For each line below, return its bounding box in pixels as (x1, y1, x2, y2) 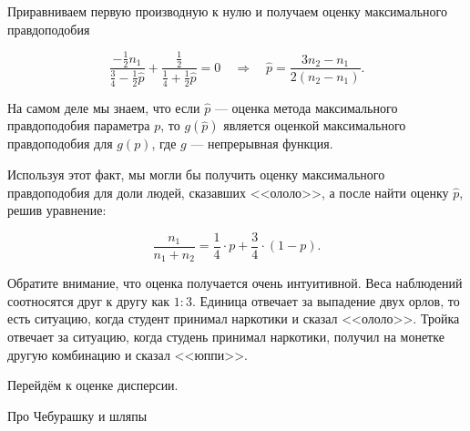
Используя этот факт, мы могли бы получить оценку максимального (7, 164, 385, 183)
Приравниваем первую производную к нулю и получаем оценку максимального (7, 2, 447, 20)
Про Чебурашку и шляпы (7, 405, 148, 425)
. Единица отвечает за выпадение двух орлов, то (191, 291, 460, 310)
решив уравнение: (7, 200, 107, 220)
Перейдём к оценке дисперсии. (7, 375, 179, 395)
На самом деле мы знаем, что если (7, 97, 200, 117)
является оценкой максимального (223, 116, 406, 135)
